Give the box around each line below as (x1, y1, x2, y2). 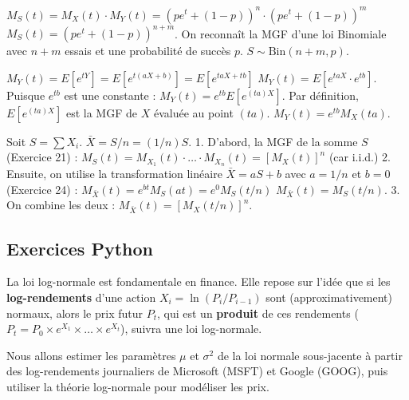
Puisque (6, 86, 45, 103)
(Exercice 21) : (6, 149, 78, 165)
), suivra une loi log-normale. (120, 320, 262, 337)
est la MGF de (65, 104, 137, 121)
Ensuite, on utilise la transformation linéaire (6, 165, 222, 182)
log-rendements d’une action (6, 288, 156, 305)
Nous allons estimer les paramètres (6, 347, 176, 363)
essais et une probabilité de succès (65, 42, 231, 58)
